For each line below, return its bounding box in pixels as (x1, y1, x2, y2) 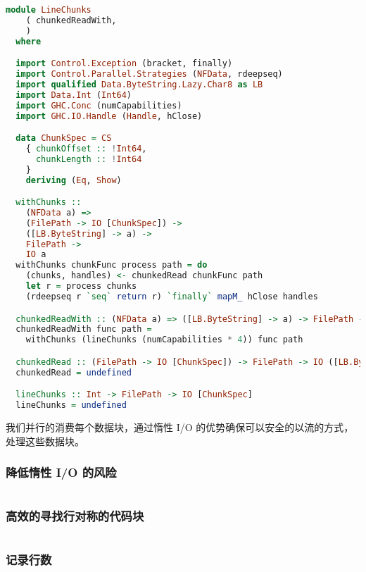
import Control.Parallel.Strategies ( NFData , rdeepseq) (15, 69, 283, 80)
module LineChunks (6, 5, 91, 15)
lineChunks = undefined (15, 400, 127, 411)
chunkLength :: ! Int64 (35, 154, 142, 164)
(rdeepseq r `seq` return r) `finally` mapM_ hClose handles (25, 291, 318, 301)
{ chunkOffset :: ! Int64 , (25, 143, 147, 154)
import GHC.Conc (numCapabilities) (15, 100, 182, 111)
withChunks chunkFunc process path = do (15, 260, 208, 271)
